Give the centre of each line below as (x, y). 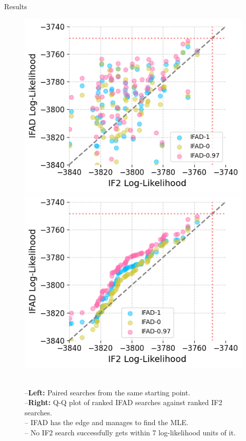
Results (16, 6)
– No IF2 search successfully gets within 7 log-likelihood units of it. (130, 433)
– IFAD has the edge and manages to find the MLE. (107, 422)
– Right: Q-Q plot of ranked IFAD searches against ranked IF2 (124, 402)
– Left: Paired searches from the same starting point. (108, 392)
